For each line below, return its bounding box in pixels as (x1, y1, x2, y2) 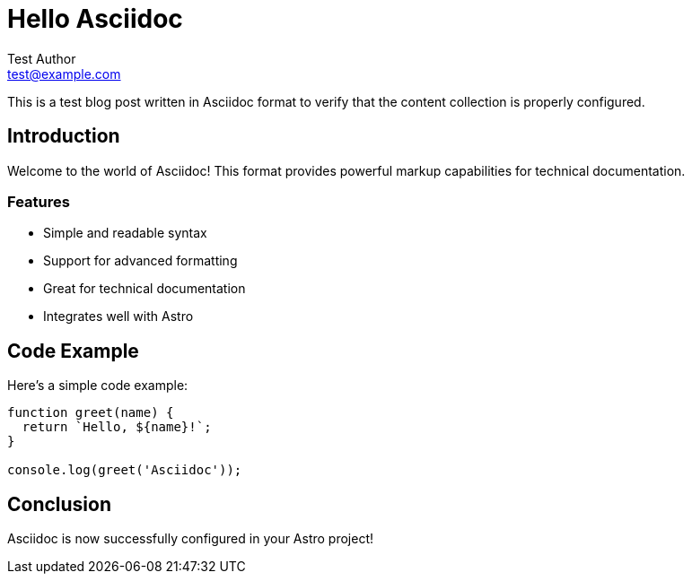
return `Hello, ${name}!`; (22, 420, 212, 435)
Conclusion (7, 492, 112, 516)
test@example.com (7, 65, 121, 82)
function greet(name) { (7, 405, 174, 421)
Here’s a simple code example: (7, 377, 188, 394)
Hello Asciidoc (7, 4, 183, 34)
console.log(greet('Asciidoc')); (7, 463, 242, 478)
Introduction (7, 125, 120, 148)
